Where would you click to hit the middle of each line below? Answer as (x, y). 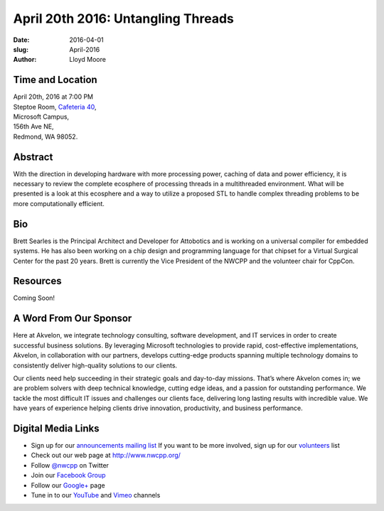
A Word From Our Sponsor (73, 319)
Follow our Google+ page (68, 485)
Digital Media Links (56, 428)
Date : (21, 40)
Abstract (33, 157)
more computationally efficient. (59, 203)
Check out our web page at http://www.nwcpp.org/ (106, 456)
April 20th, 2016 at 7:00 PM (53, 97)
